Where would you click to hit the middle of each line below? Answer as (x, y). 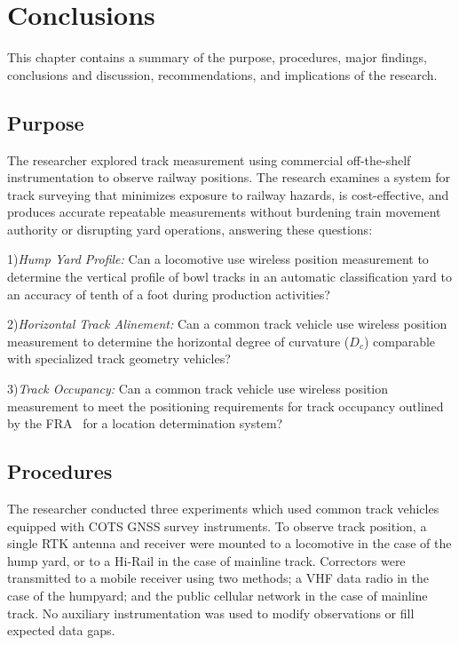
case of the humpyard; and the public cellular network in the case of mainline (218, 595)
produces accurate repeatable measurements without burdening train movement (224, 212)
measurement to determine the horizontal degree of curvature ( (178, 341)
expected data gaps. (61, 630)
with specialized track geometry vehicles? (119, 358)
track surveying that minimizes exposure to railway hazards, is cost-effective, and (228, 194)
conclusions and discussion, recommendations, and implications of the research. (222, 74)
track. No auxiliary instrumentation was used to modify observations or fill (211, 613)
